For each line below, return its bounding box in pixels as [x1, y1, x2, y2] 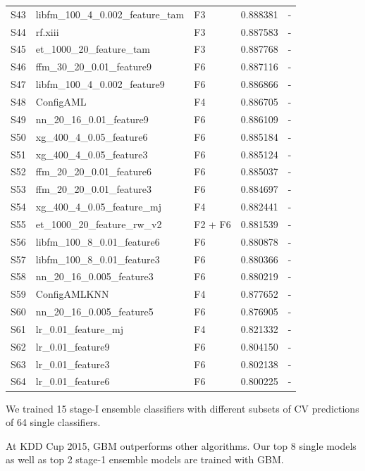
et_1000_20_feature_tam [35, 42, 151, 56]
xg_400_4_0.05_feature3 [35, 146, 148, 161]
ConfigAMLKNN [35, 287, 109, 301]
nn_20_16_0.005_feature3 [35, 269, 154, 284]
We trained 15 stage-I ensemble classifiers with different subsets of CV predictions [6, 401, 359, 415]
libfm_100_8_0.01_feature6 [35, 234, 160, 249]
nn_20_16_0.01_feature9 [35, 111, 149, 126]
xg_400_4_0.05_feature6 [35, 129, 148, 144]
